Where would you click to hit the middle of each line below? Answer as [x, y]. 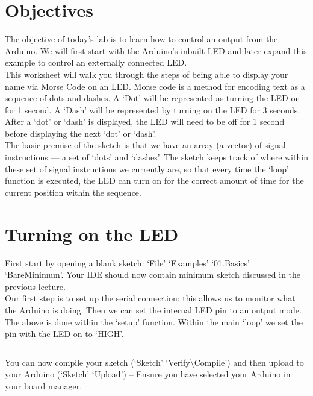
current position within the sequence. [73, 192]
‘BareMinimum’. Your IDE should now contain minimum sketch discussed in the [153, 275]
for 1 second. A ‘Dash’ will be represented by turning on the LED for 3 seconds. [153, 109]
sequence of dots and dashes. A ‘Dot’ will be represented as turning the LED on [153, 98]
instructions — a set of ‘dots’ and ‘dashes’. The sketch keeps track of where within [156, 157]
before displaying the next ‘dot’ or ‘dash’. [81, 133]
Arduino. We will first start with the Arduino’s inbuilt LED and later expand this [156, 50]
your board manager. [44, 385]
